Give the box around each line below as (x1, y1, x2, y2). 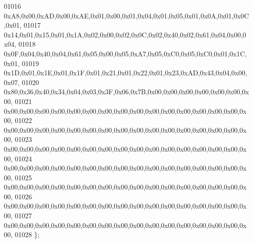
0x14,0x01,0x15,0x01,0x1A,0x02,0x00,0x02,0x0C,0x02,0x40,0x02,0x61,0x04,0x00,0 (4, 29, 246, 39)
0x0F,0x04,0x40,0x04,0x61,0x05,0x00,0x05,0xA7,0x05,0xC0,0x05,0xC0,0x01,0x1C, (4, 48, 247, 58)
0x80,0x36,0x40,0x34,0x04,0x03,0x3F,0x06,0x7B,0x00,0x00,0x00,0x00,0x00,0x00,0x (4, 87, 249, 97)
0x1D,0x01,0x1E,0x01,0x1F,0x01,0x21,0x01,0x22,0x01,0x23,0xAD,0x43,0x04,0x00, (4, 68, 247, 78)
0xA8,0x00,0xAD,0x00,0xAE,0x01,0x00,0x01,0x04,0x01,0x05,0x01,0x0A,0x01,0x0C (4, 10, 249, 20)
